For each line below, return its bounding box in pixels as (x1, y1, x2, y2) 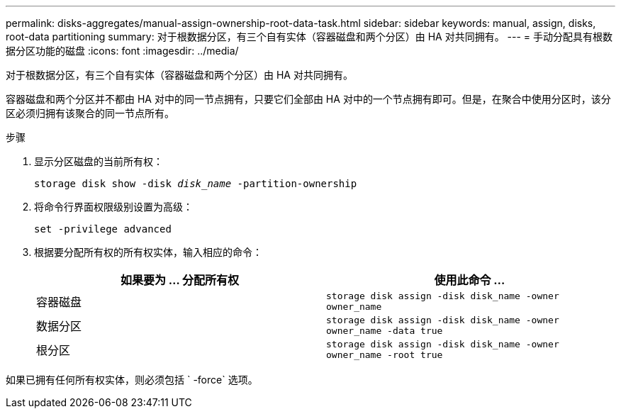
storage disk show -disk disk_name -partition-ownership (34, 178, 357, 189)
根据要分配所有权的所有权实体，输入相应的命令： (34, 246, 262, 258)
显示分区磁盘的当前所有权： (34, 155, 163, 167)
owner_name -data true (326, 325, 443, 336)
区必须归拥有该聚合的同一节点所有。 (6, 107, 174, 119)
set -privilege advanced (34, 223, 172, 235)
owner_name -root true (326, 349, 443, 360)
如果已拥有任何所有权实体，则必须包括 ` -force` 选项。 (6, 374, 258, 386)
